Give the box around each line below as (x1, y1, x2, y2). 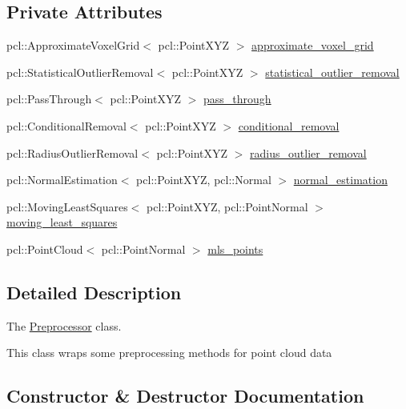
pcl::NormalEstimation (6, 171, 118, 188)
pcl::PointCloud (6, 240, 83, 257)
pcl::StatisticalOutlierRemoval (6, 63, 154, 80)
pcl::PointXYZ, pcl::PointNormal (147, 198, 308, 215)
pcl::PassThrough (6, 90, 92, 107)
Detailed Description (6, 279, 182, 304)
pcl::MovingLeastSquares (6, 198, 128, 215)
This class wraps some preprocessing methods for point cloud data (6, 344, 332, 361)
